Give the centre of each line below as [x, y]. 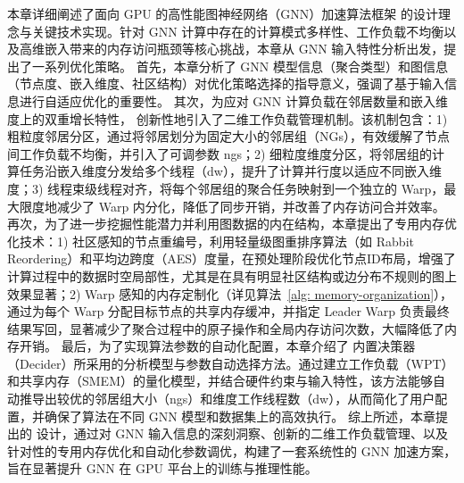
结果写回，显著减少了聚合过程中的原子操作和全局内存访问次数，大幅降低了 [226, 328]
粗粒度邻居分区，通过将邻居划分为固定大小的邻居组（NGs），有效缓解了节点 [229, 136]
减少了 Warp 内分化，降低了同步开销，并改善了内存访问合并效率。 [251, 206]
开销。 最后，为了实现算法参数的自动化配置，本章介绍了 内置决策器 [217, 346]
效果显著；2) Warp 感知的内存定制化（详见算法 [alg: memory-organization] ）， [230, 293]
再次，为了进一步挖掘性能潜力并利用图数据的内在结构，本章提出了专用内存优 [232, 224]
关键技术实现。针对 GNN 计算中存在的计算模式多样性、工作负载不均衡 [238, 31]
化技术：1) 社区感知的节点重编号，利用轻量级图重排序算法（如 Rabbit [211, 241]
